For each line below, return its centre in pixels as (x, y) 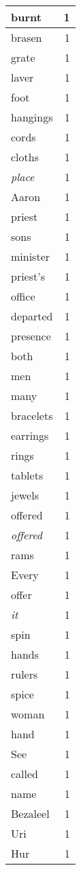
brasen (27, 37)
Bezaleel (30, 813)
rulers (25, 674)
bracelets (32, 415)
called (25, 774)
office (23, 296)
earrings (30, 435)
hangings (32, 117)
